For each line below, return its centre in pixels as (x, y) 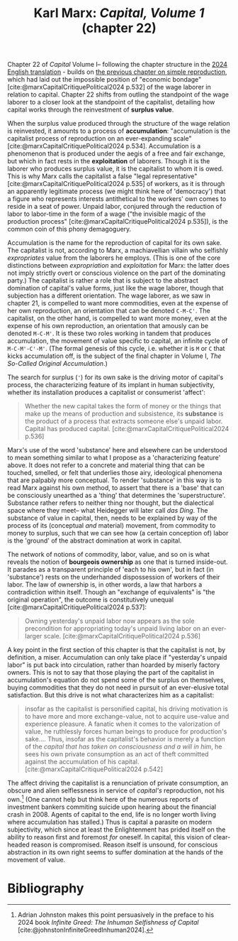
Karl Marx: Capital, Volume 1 (119, 13)
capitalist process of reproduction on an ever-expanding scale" (100, 138)
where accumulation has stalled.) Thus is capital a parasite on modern (110, 822)
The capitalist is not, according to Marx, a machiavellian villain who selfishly (118, 251)
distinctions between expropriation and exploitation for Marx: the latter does (119, 266)
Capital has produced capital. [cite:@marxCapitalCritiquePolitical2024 (127, 429)
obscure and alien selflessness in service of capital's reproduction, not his (116, 790)
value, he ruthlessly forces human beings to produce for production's (126, 731)
